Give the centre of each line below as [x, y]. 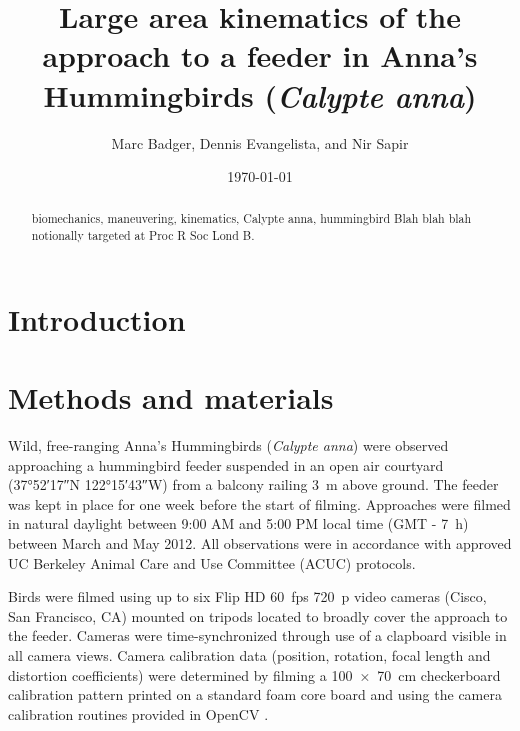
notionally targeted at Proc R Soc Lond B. [143, 235]
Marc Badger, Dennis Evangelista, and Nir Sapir [260, 142]
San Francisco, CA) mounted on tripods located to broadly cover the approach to [258, 615]
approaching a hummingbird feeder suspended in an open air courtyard [226, 464]
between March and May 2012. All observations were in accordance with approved [260, 543]
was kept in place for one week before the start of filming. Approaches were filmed [259, 503]
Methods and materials [171, 397]
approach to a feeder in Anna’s [260, 55]
